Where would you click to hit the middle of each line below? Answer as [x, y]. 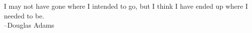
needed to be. [24, 15]
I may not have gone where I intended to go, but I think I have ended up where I [126, 6]
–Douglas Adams [29, 25]
